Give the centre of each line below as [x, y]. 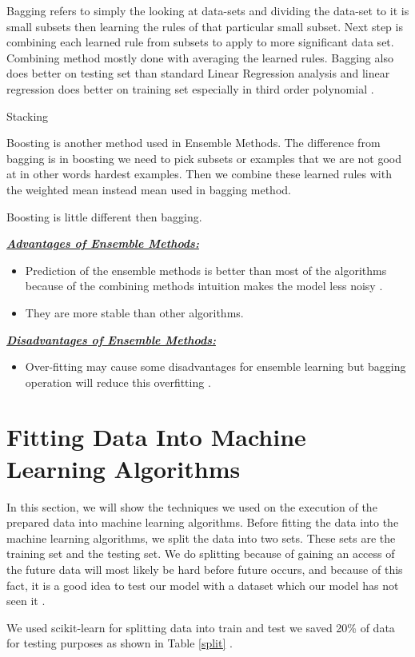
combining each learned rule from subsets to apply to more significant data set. [200, 42]
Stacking [28, 115]
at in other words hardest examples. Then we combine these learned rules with [199, 174]
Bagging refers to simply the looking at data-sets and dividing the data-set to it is [208, 10]
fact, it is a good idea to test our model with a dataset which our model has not [203, 585]
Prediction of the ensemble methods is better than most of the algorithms [206, 270]
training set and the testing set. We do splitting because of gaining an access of [201, 553]
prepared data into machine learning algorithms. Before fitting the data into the [203, 522]
